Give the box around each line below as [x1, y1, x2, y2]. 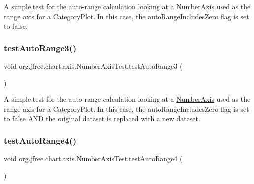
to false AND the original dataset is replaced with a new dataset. [4, 113, 200, 123]
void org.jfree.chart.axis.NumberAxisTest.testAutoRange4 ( [4, 153, 183, 164]
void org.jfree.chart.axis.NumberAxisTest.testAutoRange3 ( [4, 61, 183, 71]
